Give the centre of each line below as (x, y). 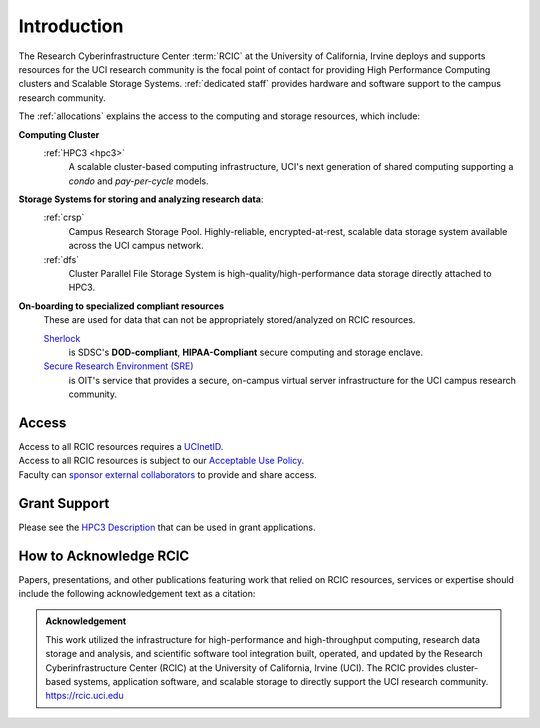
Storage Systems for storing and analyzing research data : (141, 199)
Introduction (71, 26)
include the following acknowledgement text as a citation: (137, 594)
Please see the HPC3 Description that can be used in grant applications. (167, 527)
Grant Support (64, 503)
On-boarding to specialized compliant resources (121, 306)
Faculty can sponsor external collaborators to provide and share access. (167, 474)
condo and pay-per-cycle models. (138, 181)
